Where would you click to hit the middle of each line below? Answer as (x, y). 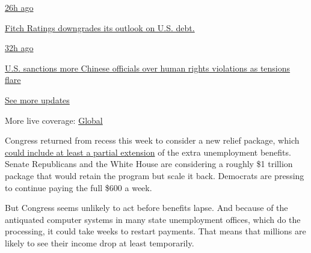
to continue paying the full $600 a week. (79, 187)
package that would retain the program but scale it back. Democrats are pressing (155, 175)
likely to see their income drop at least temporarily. (100, 242)
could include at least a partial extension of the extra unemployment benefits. (148, 152)
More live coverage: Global (54, 120)
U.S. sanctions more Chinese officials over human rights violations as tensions (148, 68)
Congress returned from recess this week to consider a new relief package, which (152, 140)
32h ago (19, 48)
